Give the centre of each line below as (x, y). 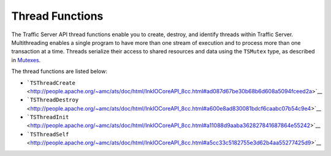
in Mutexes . (26, 60)
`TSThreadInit (48, 117)
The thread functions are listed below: (59, 71)
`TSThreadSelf (48, 134)
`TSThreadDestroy (53, 100)
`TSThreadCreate (51, 83)
